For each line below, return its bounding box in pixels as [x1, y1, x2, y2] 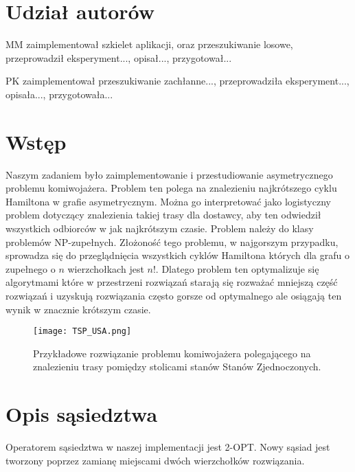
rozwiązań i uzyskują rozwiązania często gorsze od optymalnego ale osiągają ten [5, 288, 342, 302]
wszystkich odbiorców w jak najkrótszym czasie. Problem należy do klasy [5, 221, 314, 235]
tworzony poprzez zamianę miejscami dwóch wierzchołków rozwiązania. [5, 453, 305, 467]
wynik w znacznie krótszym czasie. [5, 302, 151, 316]
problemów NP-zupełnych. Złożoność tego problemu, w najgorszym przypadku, [5, 234, 339, 249]
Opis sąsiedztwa [5, 400, 158, 428]
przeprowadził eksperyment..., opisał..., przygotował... [5, 50, 232, 65]
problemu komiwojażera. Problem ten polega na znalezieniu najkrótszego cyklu [5, 181, 337, 195]
